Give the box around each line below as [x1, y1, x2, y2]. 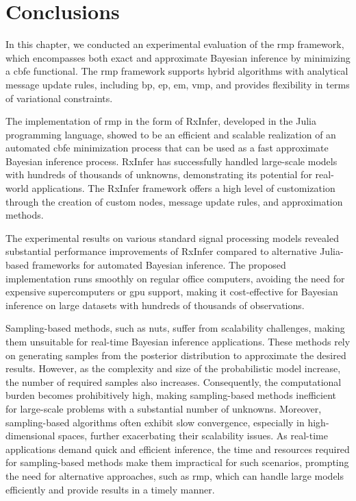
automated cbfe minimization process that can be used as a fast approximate [5, 140, 329, 155]
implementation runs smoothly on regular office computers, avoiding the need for [5, 271, 345, 285]
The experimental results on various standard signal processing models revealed [5, 230, 339, 245]
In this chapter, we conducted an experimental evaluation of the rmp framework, [5, 37, 344, 51]
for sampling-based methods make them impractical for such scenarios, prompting [5, 455, 349, 469]
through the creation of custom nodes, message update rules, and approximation [5, 194, 343, 208]
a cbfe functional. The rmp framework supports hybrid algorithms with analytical [5, 64, 348, 78]
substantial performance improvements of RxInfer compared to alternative [5, 244, 317, 258]
